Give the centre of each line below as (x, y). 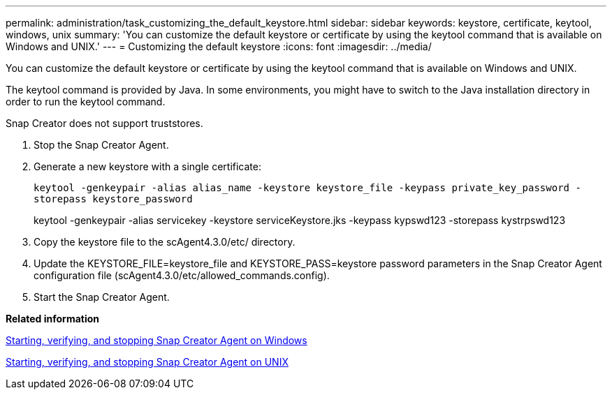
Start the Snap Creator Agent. (102, 297)
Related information (53, 319)
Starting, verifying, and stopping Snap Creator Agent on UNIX (147, 362)
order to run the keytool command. (86, 102)
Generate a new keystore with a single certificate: (147, 166)
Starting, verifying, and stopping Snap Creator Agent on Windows (156, 340)
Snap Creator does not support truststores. (104, 123)
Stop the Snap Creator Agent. (101, 145)
